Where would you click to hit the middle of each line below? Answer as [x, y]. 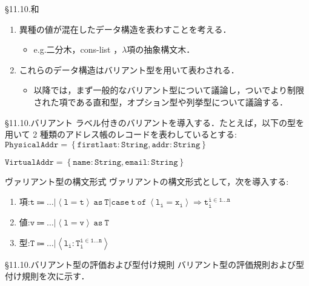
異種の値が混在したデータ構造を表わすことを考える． [125, 29]
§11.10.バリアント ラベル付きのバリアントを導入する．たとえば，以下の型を [155, 122]
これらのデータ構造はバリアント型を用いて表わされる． [129, 69]
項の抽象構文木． [161, 49]
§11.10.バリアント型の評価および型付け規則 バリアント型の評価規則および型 [155, 264]
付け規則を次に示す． [47, 276]
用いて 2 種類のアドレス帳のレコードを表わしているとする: [121, 134]
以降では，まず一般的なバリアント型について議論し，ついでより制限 [169, 90]
